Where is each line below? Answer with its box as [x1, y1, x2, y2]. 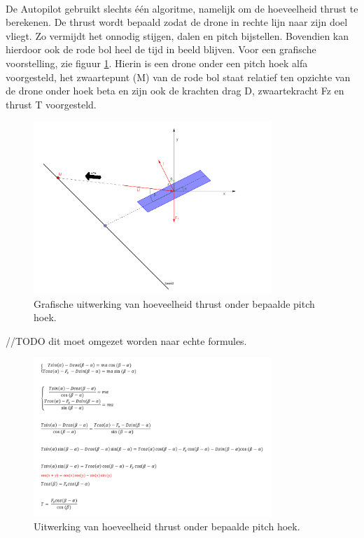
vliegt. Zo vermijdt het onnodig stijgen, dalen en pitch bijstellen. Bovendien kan [6, 28, 349, 43]
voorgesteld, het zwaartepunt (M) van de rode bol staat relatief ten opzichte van [6, 69, 351, 84]
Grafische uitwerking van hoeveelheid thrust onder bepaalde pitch [34, 296, 315, 311]
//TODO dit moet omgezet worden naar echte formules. [6, 333, 247, 348]
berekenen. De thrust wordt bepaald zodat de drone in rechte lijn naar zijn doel [6, 15, 348, 29]
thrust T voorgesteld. [6, 97, 97, 111]
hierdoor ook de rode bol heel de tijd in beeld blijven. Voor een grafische [6, 42, 316, 57]
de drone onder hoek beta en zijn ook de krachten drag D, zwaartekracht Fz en [6, 83, 344, 98]
